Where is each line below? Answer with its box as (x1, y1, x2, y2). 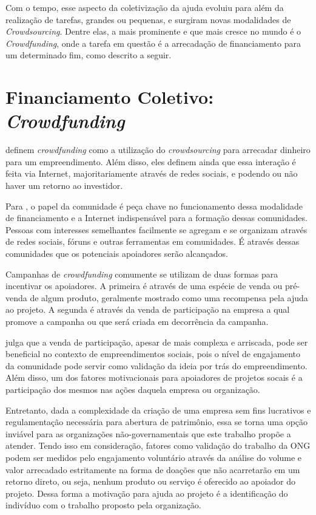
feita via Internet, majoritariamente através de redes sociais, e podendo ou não (5, 167, 298, 180)
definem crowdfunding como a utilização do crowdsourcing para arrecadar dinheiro (5, 143, 311, 156)
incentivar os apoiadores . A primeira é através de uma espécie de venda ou (5, 279, 283, 292)
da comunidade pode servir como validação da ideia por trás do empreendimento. (5, 359, 308, 372)
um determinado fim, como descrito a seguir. (5, 49, 172, 61)
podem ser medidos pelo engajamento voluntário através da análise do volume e (5, 451, 302, 463)
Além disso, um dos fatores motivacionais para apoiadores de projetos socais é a (5, 371, 303, 384)
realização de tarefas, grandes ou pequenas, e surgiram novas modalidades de (5, 13, 291, 26)
